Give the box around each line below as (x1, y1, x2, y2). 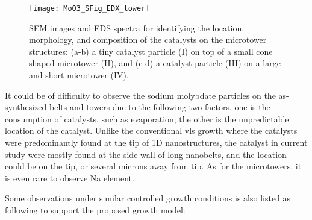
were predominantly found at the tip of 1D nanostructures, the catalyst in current (5, 136, 308, 148)
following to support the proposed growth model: (5, 203, 186, 216)
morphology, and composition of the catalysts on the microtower (29, 33, 267, 46)
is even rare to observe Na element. (5, 171, 134, 184)
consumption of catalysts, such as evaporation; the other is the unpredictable (5, 112, 289, 125)
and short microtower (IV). (29, 69, 129, 81)
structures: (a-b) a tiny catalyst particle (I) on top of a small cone (29, 45, 273, 57)
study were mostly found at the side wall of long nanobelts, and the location (5, 148, 287, 160)
